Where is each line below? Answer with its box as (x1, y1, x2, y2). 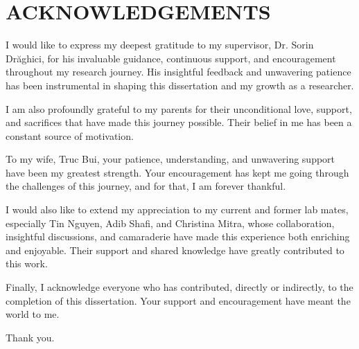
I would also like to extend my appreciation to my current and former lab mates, (6, 202, 349, 217)
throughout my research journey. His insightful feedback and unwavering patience (6, 64, 351, 79)
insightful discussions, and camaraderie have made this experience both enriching (6, 229, 350, 244)
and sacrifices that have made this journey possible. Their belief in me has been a (6, 115, 352, 129)
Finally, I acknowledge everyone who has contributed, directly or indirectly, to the (6, 280, 353, 294)
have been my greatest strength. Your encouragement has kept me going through (6, 165, 349, 179)
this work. (6, 256, 48, 271)
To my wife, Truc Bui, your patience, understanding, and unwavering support (6, 152, 335, 166)
